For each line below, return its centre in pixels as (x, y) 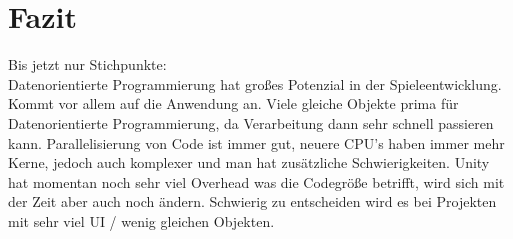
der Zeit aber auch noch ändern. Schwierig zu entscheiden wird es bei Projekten (252, 201)
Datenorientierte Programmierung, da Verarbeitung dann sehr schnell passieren (251, 122)
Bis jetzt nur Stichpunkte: (87, 64)
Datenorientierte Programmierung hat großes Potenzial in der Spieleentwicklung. (255, 83)
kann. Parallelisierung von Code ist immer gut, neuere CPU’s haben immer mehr (256, 142)
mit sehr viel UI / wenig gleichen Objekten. (141, 220)
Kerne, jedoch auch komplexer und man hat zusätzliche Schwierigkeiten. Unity (249, 162)
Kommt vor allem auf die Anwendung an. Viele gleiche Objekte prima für (233, 103)
